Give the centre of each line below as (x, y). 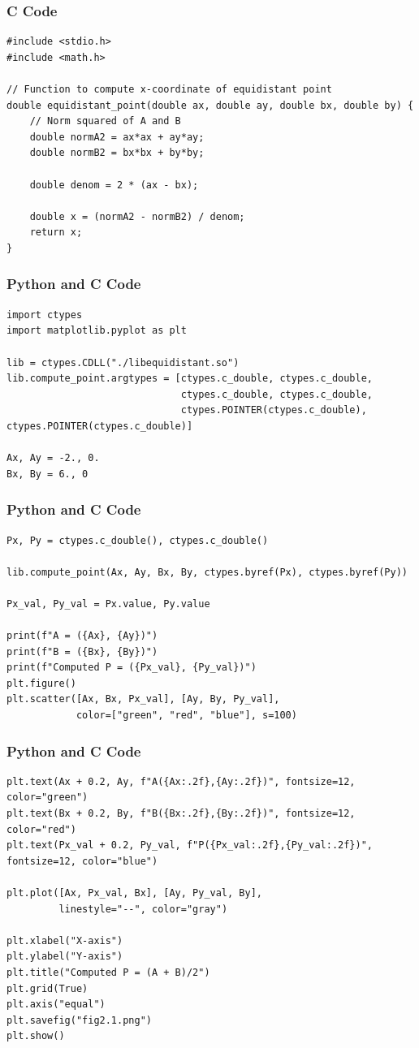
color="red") (41, 829)
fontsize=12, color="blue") (82, 861)
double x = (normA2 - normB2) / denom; (137, 216)
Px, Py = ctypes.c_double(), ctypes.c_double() (138, 540)
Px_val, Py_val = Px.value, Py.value (108, 604)
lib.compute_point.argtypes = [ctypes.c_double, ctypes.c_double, (190, 379)
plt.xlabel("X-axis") (65, 940)
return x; (56, 233)
